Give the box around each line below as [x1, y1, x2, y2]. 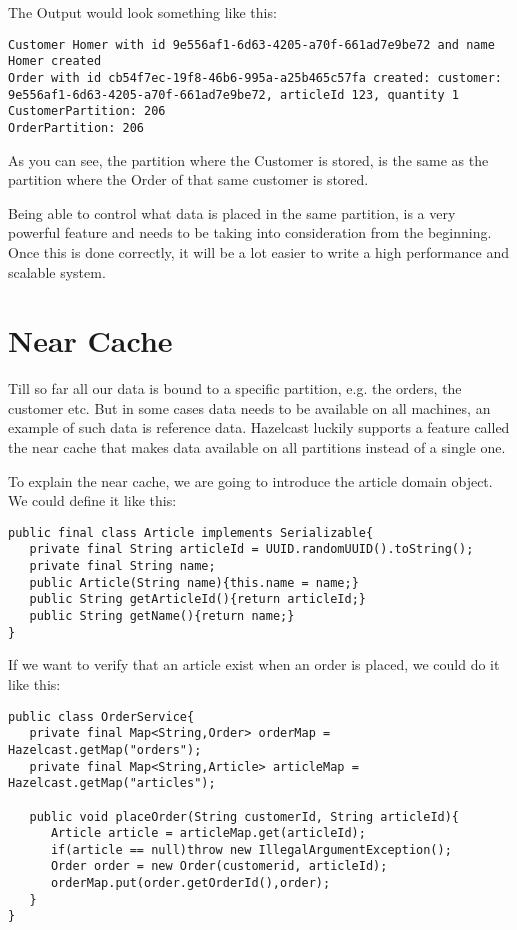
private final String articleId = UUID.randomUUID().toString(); [29, 542, 474, 557]
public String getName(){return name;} [29, 609, 295, 624]
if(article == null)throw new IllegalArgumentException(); [50, 842, 452, 857]
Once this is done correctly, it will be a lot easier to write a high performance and [8, 241, 509, 262]
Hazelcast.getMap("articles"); [8, 776, 216, 791]
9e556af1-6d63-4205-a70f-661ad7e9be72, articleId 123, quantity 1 [8, 87, 460, 102]
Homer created [8, 54, 102, 69]
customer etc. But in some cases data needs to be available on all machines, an [8, 397, 491, 418]
